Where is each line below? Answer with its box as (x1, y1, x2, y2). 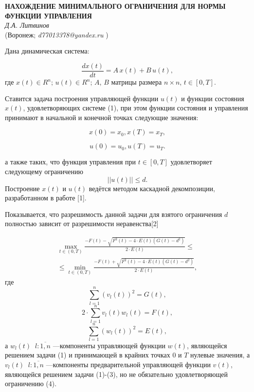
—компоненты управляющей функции (53, 340, 165, 350)
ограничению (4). (5, 378, 57, 389)
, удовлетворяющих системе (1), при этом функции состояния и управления (23, 103, 248, 113)
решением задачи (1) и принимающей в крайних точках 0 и (5, 350, 182, 360)
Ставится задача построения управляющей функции (5, 93, 159, 103)
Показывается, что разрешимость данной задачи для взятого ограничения (5, 209, 222, 219)
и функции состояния (181, 93, 244, 103)
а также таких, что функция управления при (5, 157, 136, 167)
